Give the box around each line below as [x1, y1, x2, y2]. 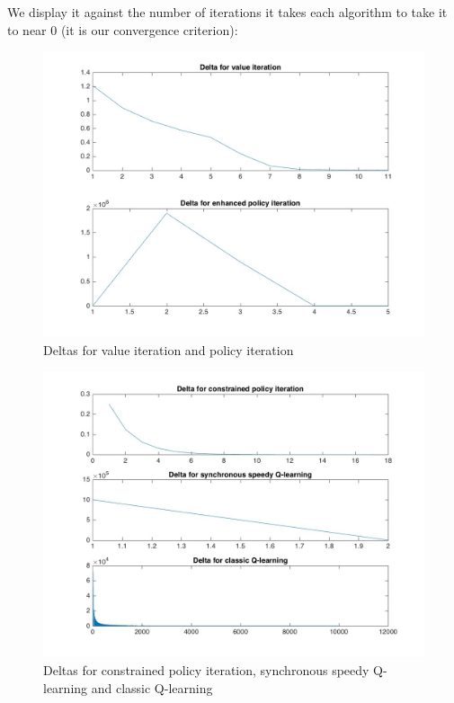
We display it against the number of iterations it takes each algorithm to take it [7, 3, 448, 21]
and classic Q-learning [91, 678, 213, 697]
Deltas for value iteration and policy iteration [43, 340, 294, 359]
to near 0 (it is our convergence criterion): [7, 20, 238, 39]
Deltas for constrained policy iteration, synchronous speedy [43, 660, 369, 679]
